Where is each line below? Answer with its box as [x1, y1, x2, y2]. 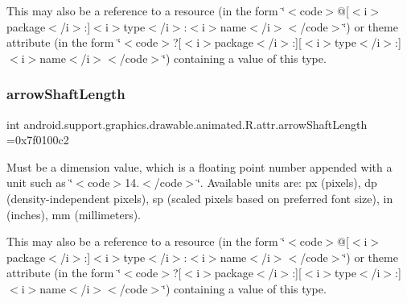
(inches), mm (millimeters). [6, 205, 142, 222]
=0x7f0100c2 [6, 131, 69, 148]
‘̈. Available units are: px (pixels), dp [196, 174, 377, 191]
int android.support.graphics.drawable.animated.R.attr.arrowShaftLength [6, 115, 368, 132]
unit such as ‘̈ [6, 174, 73, 191]
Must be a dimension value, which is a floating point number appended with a [6, 158, 393, 175]
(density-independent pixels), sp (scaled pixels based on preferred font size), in [6, 189, 393, 206]
